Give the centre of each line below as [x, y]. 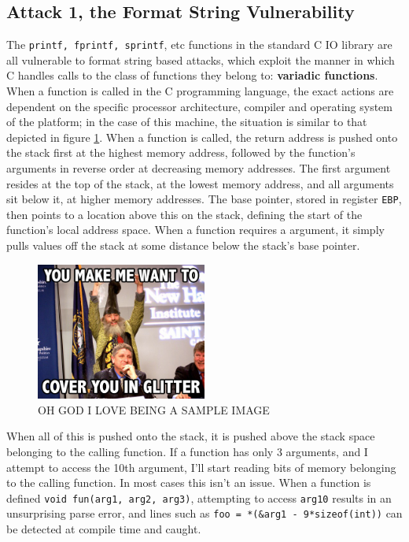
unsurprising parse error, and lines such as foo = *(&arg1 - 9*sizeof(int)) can [204, 513]
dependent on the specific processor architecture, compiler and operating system [199, 106]
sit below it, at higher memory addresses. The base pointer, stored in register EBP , [204, 199]
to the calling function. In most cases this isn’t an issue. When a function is [189, 483]
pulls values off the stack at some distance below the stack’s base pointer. [183, 245]
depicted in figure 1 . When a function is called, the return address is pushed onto [202, 137]
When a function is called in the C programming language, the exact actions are [200, 91]
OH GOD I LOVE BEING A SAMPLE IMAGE [154, 409]
